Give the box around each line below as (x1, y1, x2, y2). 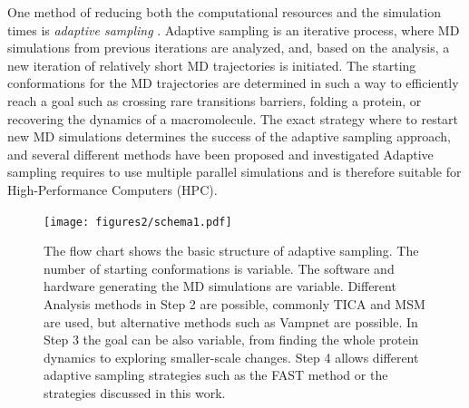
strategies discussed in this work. (44, 383, 226, 402)
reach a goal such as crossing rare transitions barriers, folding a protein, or (7, 91, 422, 110)
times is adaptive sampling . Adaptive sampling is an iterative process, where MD (7, 20, 460, 39)
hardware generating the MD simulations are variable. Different (44, 277, 396, 296)
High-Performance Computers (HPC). (7, 180, 218, 199)
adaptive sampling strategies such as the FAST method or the (44, 365, 388, 384)
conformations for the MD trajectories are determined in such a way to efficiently (7, 73, 459, 92)
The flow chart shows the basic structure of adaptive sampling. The (44, 241, 419, 260)
